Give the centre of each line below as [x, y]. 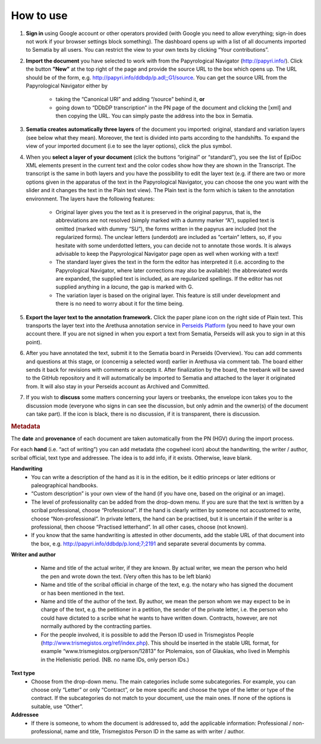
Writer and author [33, 555]
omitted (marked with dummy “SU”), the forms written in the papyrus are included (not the [166, 228]
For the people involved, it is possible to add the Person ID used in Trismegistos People [147, 635]
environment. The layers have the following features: [90, 199]
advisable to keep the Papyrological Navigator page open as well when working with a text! [167, 253]
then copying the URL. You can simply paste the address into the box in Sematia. [155, 116]
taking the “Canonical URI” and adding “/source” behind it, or [130, 99]
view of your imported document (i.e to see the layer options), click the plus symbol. [129, 146]
